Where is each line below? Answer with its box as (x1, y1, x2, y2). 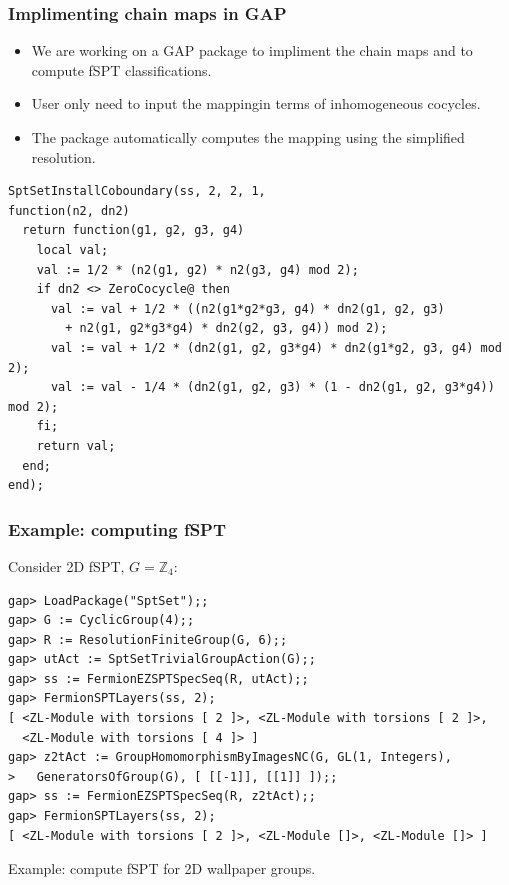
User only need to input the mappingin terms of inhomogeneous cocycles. (31, 93, 481, 114)
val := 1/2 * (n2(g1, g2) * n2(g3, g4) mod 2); (36, 262, 359, 277)
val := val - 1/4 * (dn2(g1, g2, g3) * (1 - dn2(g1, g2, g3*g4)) (50, 380, 495, 395)
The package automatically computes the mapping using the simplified (31, 127, 465, 147)
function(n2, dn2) (8, 203, 130, 218)
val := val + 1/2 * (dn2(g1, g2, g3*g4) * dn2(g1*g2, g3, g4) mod (50, 340, 502, 355)
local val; (36, 242, 109, 257)
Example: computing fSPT (8, 516, 227, 541)
